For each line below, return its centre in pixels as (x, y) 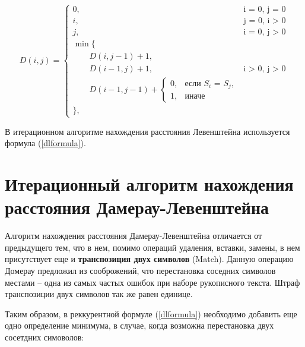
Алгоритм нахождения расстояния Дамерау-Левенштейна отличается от (134, 236)
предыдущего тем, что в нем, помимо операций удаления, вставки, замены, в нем (152, 247)
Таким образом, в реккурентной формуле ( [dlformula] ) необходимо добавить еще (151, 313)
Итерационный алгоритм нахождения (149, 184)
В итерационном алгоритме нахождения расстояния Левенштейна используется (147, 131)
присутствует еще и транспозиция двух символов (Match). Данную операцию (149, 259)
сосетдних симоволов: (45, 337)
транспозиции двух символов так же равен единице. (99, 294)
